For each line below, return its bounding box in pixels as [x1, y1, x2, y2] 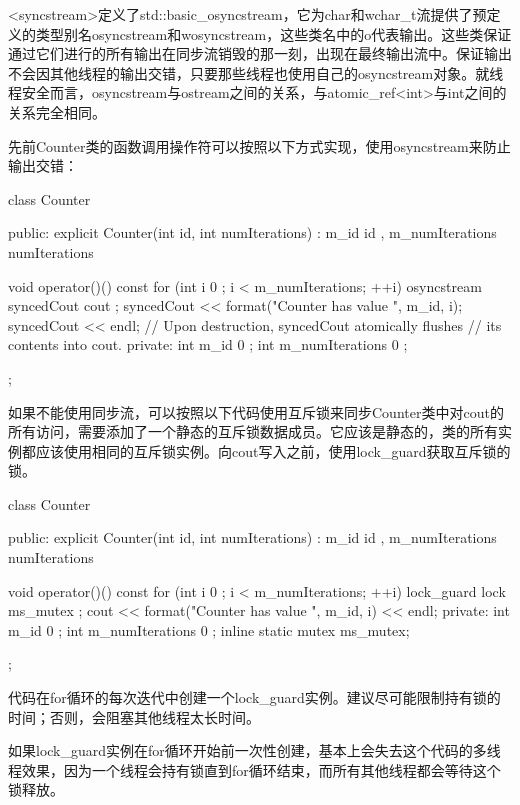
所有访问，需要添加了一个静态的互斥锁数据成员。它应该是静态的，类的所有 [8, 421, 498, 442]
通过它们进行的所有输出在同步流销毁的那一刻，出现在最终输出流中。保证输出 [8, 43, 512, 64]
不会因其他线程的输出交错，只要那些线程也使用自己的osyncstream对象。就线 [8, 62, 504, 83]
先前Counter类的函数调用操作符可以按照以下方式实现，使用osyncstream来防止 [8, 135, 511, 156]
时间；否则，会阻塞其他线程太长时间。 [8, 706, 260, 727]
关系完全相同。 [8, 101, 106, 122]
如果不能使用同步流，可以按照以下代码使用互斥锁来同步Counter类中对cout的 [8, 401, 504, 422]
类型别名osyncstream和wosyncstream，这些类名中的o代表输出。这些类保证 [35, 23, 512, 44]
